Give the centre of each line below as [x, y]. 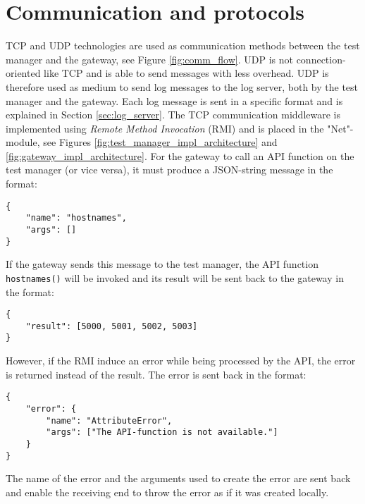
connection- [321, 59]
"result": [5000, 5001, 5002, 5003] [112, 326]
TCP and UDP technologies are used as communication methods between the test [183, 45]
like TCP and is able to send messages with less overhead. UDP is [186, 73]
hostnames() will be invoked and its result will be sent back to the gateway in [175, 277]
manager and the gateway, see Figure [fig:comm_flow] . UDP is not [149, 59]
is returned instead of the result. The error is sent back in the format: [156, 374]
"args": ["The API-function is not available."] [162, 432]
